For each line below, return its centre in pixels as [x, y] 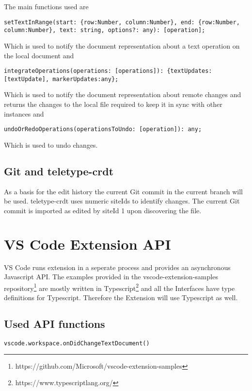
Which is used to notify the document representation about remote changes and [123, 94]
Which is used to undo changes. [51, 144]
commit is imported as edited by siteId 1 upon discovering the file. [103, 210]
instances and [24, 113]
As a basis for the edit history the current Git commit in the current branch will [124, 191]
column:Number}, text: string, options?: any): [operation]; [105, 30]
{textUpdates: [189, 71]
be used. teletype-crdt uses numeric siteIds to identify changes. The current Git [122, 201]
